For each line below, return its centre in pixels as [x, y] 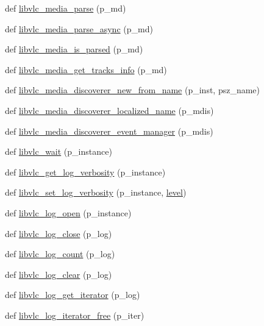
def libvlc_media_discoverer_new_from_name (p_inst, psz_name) [133, 90]
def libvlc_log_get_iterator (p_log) [73, 295]
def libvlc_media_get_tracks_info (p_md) [86, 69]
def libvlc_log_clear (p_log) [59, 274]
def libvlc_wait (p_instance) [59, 151]
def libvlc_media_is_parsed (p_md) [74, 49]
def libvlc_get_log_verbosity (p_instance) [85, 172]
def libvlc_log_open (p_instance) [68, 212]
